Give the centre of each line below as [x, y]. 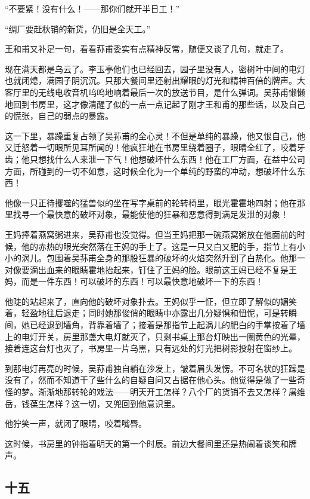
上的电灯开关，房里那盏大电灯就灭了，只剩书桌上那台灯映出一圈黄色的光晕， [155, 336]
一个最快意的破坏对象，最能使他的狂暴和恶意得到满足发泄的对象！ [159, 214]
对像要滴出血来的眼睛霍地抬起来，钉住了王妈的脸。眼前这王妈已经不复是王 [151, 269]
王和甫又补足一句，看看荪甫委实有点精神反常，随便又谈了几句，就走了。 [147, 49]
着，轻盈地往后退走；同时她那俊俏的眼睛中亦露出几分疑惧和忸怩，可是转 [147, 313]
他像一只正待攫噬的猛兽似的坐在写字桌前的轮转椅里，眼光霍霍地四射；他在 [151, 202]
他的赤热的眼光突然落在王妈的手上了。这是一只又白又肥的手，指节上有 [159, 246]
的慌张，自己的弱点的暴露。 [59, 116]
